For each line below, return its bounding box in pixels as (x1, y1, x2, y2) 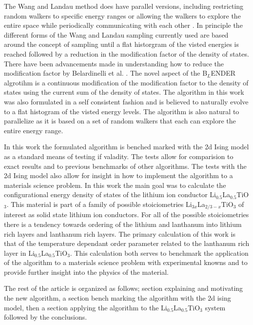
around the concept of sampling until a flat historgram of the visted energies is (4, 39, 239, 49)
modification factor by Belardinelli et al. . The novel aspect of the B (4, 68, 208, 78)
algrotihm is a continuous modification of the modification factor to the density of (4, 77, 249, 87)
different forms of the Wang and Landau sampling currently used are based (4, 29, 229, 40)
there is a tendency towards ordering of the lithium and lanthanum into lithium (4, 219, 242, 229)
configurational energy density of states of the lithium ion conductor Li (4, 189, 216, 200)
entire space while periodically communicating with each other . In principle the (4, 20, 243, 30)
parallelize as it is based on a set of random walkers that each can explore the (4, 116, 236, 126)
